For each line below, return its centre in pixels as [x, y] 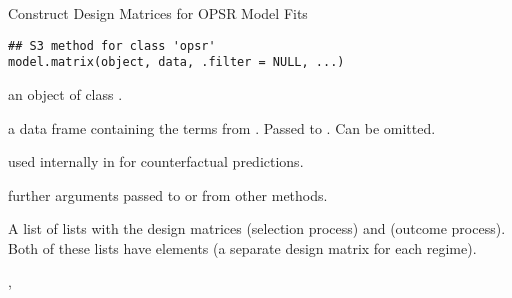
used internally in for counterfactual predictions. [156, 161]
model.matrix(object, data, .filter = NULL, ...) [176, 62]
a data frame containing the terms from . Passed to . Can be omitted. [222, 127]
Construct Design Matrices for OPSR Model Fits [158, 13]
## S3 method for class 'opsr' [112, 45]
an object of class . [65, 93]
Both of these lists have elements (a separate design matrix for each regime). [242, 247]
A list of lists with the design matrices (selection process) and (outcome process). [257, 228]
